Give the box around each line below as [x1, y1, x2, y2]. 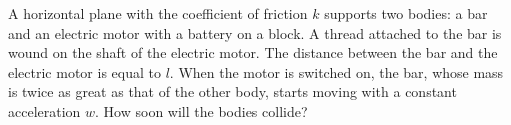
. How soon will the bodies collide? [95, 100, 308, 121]
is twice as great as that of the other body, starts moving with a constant [8, 81, 457, 102]
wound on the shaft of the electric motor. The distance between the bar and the [8, 42, 498, 63]
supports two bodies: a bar [324, 3, 488, 23]
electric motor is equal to [8, 61, 161, 82]
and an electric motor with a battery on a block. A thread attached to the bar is [8, 22, 502, 43]
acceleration [8, 100, 81, 121]
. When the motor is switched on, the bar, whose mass [169, 61, 504, 82]
